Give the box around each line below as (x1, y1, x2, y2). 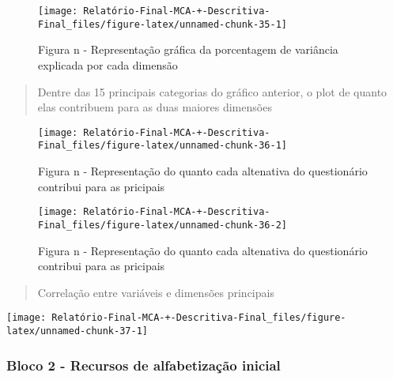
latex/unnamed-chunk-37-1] (6, 325, 148, 337)
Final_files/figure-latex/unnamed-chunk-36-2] (38, 219, 287, 231)
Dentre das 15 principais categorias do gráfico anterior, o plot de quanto (37, 83, 387, 100)
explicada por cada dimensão (38, 56, 178, 73)
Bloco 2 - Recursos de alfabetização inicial (6, 355, 281, 374)
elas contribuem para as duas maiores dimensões (37, 99, 272, 115)
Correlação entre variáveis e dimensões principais (37, 284, 274, 300)
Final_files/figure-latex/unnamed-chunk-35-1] (38, 18, 287, 30)
